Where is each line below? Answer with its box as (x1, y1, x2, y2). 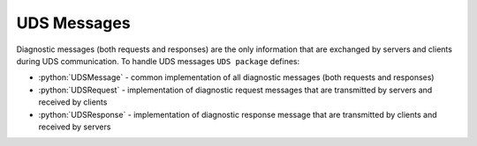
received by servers (38, 121, 111, 132)
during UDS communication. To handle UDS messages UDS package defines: (16, 55, 300, 66)
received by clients (38, 97, 108, 107)
